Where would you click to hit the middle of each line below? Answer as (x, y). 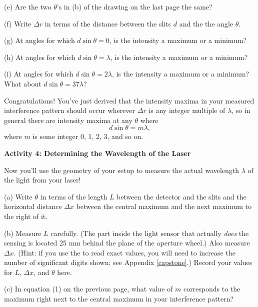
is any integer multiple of (187, 110)
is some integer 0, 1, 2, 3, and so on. (88, 136)
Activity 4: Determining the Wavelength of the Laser (97, 153)
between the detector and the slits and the (181, 196)
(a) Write (18, 196)
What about (23, 83)
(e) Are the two (28, 6)
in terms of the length (74, 196)
